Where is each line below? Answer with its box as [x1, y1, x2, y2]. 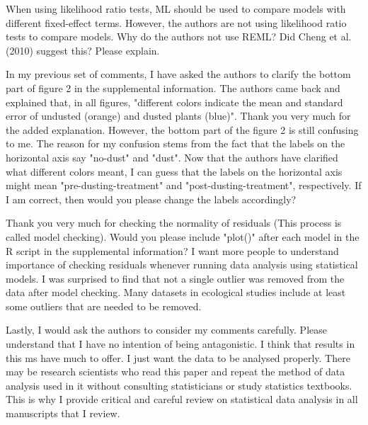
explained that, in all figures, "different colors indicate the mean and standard [6, 94, 343, 109]
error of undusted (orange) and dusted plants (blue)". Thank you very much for [6, 108, 351, 123]
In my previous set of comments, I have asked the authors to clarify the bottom [6, 67, 351, 81]
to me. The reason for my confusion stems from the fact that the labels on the [6, 136, 345, 151]
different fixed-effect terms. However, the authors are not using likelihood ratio [6, 15, 347, 30]
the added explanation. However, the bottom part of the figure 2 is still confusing [6, 122, 359, 137]
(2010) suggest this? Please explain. [6, 42, 160, 57]
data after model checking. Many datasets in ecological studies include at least [6, 285, 346, 300]
